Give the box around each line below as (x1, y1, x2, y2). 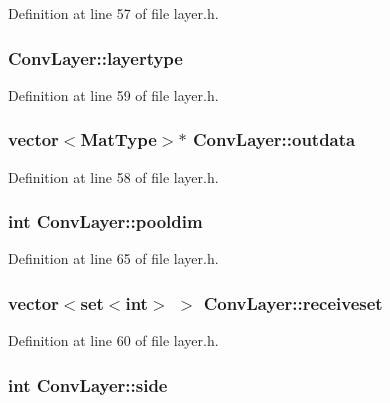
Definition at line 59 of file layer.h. (8, 84, 219, 105)
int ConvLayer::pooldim (8, 209, 203, 234)
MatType (80, 127, 157, 152)
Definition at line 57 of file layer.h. (8, 3, 219, 23)
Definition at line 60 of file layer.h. (8, 330, 219, 351)
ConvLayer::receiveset (203, 290, 383, 315)
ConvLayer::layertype (8, 45, 183, 70)
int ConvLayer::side (8, 372, 168, 397)
